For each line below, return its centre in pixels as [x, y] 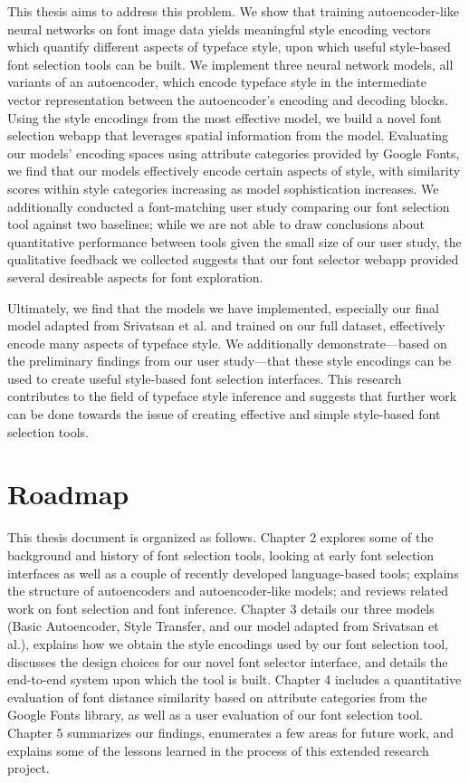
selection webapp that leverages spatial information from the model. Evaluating [228, 135]
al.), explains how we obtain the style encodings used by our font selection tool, [228, 643]
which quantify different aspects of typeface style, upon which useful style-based [229, 47]
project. [29, 768]
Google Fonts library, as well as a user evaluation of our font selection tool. [215, 715]
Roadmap [68, 494]
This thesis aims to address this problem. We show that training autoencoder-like [233, 11]
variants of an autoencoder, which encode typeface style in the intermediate [217, 82]
